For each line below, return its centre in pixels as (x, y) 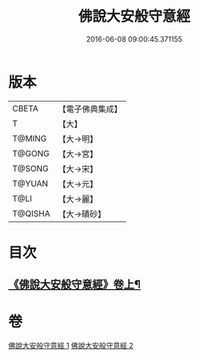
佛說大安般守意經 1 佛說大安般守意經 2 (71, 346)
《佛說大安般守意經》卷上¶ (75, 285)
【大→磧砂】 (82, 214)
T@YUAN (30, 183)
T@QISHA (31, 213)
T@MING (30, 139)
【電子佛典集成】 (90, 109)
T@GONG (31, 153)
